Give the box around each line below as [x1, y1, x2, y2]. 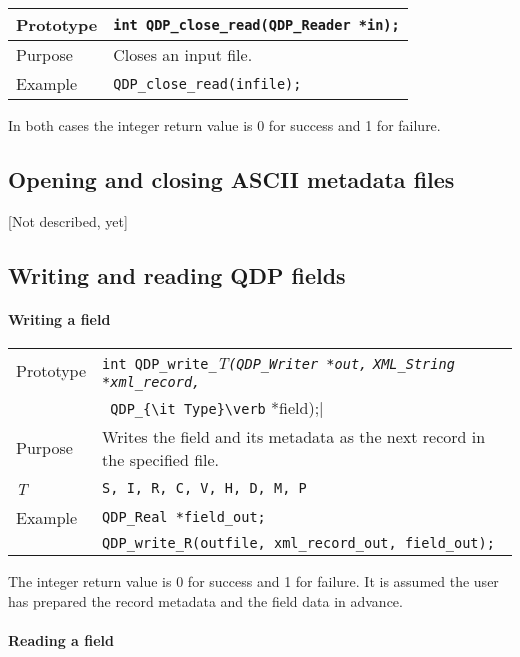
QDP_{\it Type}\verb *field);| [110, 395, 324, 419]
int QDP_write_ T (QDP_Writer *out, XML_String [102, 350, 455, 374]
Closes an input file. [113, 43, 253, 66]
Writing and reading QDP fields [8, 259, 346, 290]
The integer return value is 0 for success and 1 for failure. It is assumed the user [8, 570, 499, 591]
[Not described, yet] [8, 210, 128, 231]
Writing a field [8, 308, 111, 329]
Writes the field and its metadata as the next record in [102, 424, 486, 448]
